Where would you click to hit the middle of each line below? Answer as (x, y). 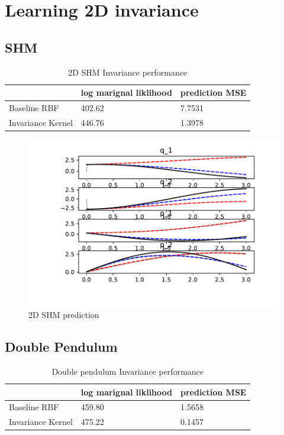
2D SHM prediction (64, 315)
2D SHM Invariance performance (128, 72)
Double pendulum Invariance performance (128, 371)
